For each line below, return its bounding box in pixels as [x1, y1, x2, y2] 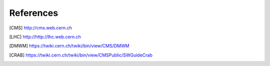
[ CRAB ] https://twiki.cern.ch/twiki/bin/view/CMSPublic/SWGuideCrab [9, 52, 152, 58]
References [9, 7, 58, 18]
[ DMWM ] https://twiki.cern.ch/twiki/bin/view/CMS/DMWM [9, 43, 129, 49]
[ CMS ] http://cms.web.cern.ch [9, 25, 72, 31]
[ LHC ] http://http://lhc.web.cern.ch [9, 34, 81, 40]
